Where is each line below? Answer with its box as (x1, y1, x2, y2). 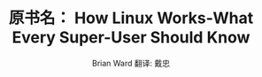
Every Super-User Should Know (12, 27, 250, 48)
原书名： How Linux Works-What (8, 8, 254, 28)
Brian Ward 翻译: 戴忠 (91, 58, 171, 68)
